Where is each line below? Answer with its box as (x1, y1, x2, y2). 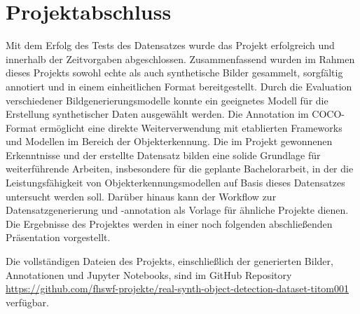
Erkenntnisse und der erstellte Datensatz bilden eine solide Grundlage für (6, 147, 321, 162)
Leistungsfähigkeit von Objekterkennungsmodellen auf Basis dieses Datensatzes (6, 175, 345, 190)
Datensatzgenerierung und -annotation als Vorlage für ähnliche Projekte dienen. (6, 203, 349, 217)
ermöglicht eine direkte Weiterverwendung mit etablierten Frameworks (40, 120, 342, 135)
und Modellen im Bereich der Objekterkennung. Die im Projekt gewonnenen (6, 134, 333, 149)
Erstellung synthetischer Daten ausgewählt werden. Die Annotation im (6, 107, 309, 121)
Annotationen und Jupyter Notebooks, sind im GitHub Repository (6, 267, 292, 282)
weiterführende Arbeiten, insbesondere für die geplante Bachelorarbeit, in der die (6, 161, 354, 176)
